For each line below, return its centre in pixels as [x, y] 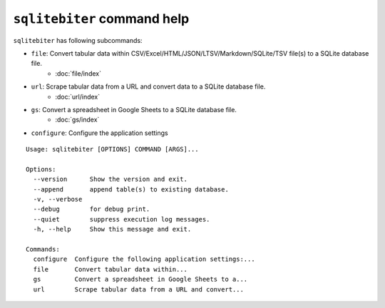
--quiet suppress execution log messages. [122, 219]
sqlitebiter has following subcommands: [78, 40]
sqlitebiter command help [101, 19]
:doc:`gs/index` [77, 120]
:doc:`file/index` [78, 73]
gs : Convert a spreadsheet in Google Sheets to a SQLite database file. [134, 109]
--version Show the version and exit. [111, 179]
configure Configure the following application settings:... [144, 259]
